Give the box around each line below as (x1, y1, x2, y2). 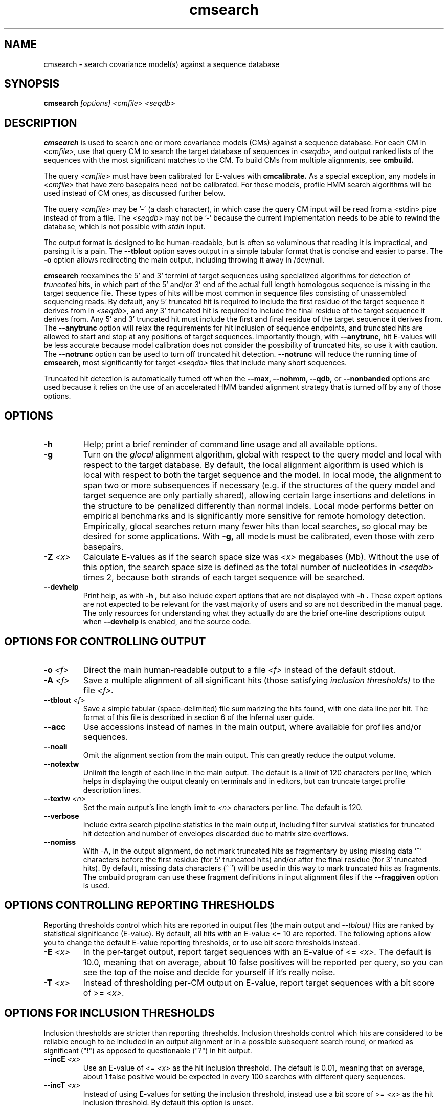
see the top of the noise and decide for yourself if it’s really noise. (83, 967, 335, 977)
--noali (43, 742, 68, 751)
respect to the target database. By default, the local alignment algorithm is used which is (83, 460, 424, 470)
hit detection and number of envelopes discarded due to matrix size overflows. (83, 829, 349, 838)
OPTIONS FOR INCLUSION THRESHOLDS (4, 1007, 215, 1020)
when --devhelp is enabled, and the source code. (83, 617, 251, 626)
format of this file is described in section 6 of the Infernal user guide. (83, 712, 315, 722)
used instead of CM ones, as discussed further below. (43, 189, 226, 198)
